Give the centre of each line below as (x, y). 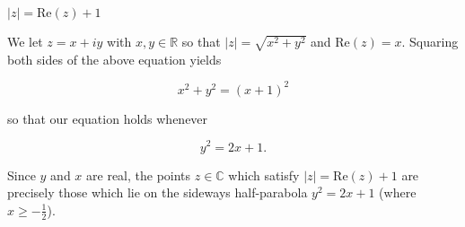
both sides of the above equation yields (114, 59)
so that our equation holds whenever (108, 118)
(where (398, 192)
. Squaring (430, 41)
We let (25, 41)
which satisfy (264, 175)
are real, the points (139, 175)
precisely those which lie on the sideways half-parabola (158, 192)
